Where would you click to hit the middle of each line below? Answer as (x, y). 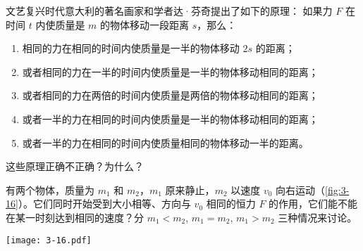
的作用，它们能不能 (313, 204)
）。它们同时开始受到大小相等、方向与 (104, 204)
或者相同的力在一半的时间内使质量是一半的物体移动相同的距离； (170, 71)
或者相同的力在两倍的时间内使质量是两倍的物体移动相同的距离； (170, 95)
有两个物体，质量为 (50, 189)
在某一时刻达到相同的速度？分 (75, 217)
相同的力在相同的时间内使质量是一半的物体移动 (131, 48)
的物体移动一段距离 (145, 24)
